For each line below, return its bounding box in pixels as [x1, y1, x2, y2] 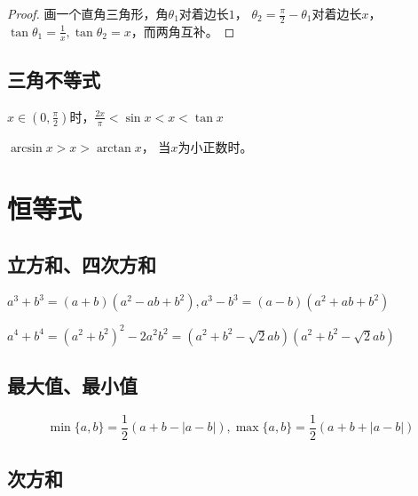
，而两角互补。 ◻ [130, 21, 235, 40]
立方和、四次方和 [7, 251, 156, 278]
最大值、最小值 [7, 371, 138, 398]
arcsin [10, 141, 43, 155]
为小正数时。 [177, 137, 253, 156]
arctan [96, 141, 131, 155]
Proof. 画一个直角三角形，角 [7, 4, 169, 22]
